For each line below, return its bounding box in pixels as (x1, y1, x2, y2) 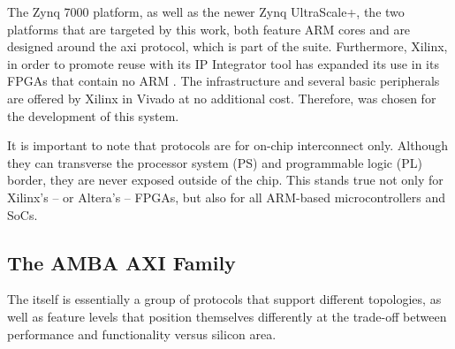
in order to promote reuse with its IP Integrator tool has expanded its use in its (7, 54, 439, 72)
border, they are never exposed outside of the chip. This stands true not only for (7, 171, 444, 189)
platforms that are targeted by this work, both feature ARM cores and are (7, 19, 411, 38)
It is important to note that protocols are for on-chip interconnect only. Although (7, 136, 448, 155)
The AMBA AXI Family (7, 248, 236, 276)
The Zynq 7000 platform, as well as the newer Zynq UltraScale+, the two (7, 3, 405, 20)
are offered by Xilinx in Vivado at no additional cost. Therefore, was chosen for (7, 88, 436, 107)
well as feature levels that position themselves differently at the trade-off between (7, 307, 447, 325)
